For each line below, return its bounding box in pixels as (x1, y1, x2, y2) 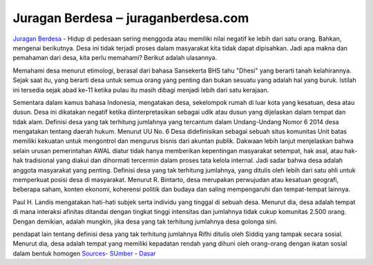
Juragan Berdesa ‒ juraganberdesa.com (12, 10, 249, 26)
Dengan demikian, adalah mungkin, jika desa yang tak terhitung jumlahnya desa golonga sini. (12, 217, 278, 226)
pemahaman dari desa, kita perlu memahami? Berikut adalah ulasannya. (12, 54, 218, 62)
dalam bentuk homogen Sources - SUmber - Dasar (12, 249, 156, 257)
